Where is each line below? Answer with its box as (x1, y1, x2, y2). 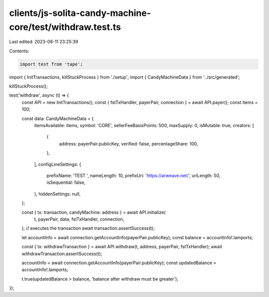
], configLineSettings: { (34, 161, 82, 167)
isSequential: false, (46, 179, 86, 185)
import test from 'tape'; (19, 61, 83, 67)
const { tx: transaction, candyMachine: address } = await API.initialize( (21, 209, 166, 215)
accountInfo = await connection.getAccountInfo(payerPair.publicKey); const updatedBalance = (21, 260, 217, 266)
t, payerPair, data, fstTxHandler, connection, (34, 216, 125, 222)
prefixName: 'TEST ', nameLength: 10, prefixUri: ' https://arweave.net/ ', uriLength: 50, (46, 172, 221, 178)
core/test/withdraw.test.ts (9, 21, 122, 32)
